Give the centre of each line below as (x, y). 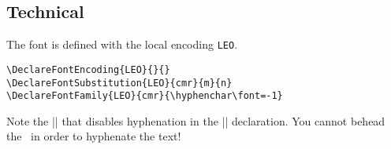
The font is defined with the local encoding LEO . (122, 44)
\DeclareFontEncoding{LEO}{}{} (88, 69)
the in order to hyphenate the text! (94, 136)
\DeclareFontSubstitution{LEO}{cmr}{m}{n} (119, 83)
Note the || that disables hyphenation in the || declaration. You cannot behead (196, 120)
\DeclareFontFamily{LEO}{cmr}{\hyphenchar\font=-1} (145, 96)
